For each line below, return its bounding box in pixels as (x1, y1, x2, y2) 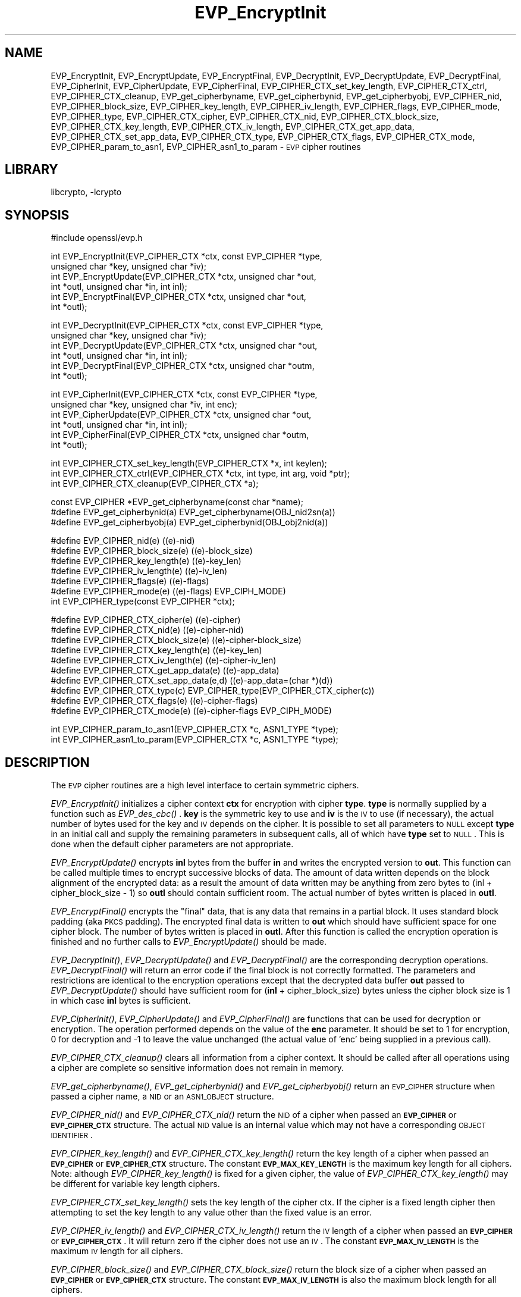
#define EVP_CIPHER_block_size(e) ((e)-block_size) (51, 546, 253, 556)
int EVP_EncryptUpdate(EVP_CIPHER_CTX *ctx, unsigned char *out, (51, 271, 316, 282)
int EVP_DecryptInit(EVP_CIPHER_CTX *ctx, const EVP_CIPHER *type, (51, 320, 324, 331)
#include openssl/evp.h (51, 233, 143, 243)
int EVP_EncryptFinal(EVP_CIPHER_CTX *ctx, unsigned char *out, (51, 292, 306, 302)
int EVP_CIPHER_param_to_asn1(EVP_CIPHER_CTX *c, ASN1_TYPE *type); (51, 724, 338, 735)
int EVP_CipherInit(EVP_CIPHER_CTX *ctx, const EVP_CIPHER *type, (51, 389, 318, 400)
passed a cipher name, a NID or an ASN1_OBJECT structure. (51, 1091, 274, 1102)
